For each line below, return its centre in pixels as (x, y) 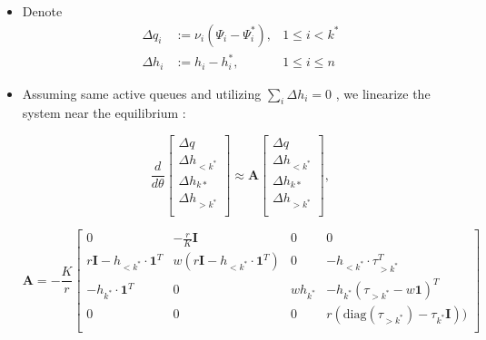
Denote (42, 11)
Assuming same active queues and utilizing (142, 93)
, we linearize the (383, 93)
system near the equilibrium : (104, 113)
